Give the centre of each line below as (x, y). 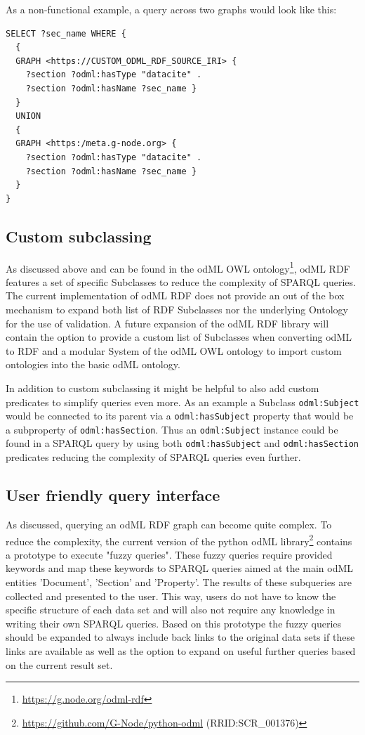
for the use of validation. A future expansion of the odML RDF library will (167, 323)
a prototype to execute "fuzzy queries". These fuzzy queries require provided (169, 554)
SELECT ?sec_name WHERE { (66, 33)
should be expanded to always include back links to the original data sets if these (180, 637)
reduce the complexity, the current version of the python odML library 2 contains (179, 540)
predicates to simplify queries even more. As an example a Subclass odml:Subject (182, 402)
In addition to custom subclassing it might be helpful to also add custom (162, 388)
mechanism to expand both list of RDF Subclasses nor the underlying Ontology (177, 309)
